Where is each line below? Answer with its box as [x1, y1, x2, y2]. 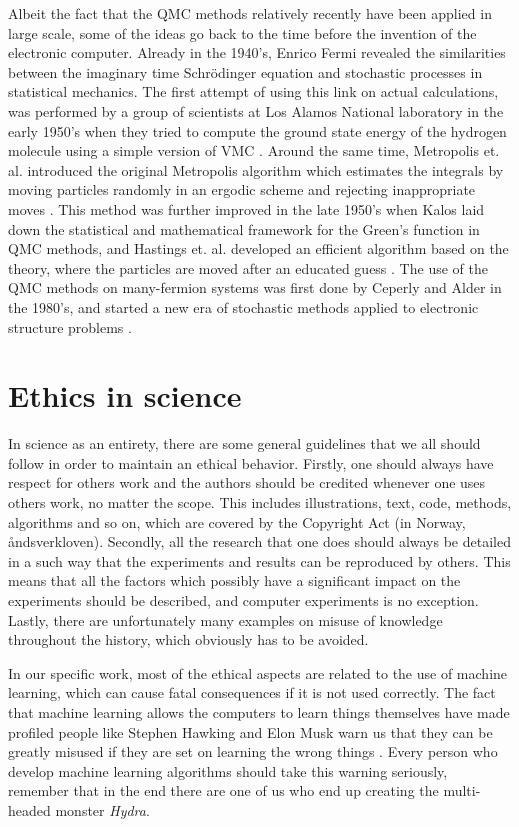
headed [8, 799, 51, 820]
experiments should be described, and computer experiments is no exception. [8, 589, 479, 610]
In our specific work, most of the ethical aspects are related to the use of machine [8, 662, 508, 683]
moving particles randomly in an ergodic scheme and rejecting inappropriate [8, 179, 476, 200]
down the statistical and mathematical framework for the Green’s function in [8, 218, 480, 239]
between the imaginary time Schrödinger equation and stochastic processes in [8, 61, 483, 82]
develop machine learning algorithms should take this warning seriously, [8, 760, 448, 781]
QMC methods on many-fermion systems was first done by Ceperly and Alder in [8, 277, 502, 298]
